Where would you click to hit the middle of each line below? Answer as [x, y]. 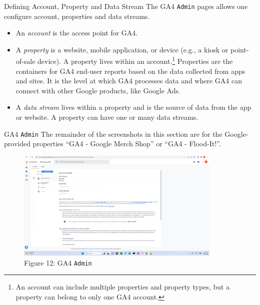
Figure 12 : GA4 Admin [58, 262]
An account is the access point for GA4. [77, 33]
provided [17, 144]
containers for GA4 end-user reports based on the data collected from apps [130, 71]
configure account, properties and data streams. [77, 16]
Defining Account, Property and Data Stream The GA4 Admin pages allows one [126, 6]
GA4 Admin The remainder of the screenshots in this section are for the [113, 134]
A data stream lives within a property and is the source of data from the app [133, 107]
